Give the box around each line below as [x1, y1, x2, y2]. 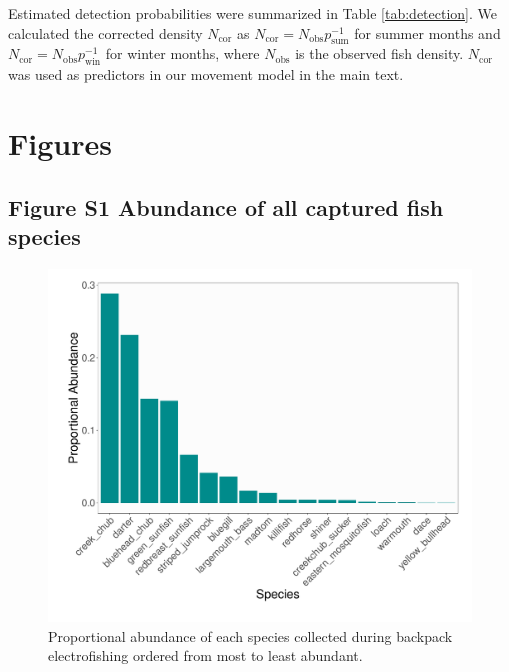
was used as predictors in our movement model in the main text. [8, 64, 404, 85]
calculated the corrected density [8, 22, 203, 43]
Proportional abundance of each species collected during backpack [48, 625, 453, 646]
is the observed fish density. [295, 43, 464, 64]
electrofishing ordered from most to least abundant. [48, 645, 363, 666]
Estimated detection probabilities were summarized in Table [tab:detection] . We [8, 3, 497, 23]
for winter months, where [105, 43, 260, 64]
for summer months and [354, 22, 501, 43]
